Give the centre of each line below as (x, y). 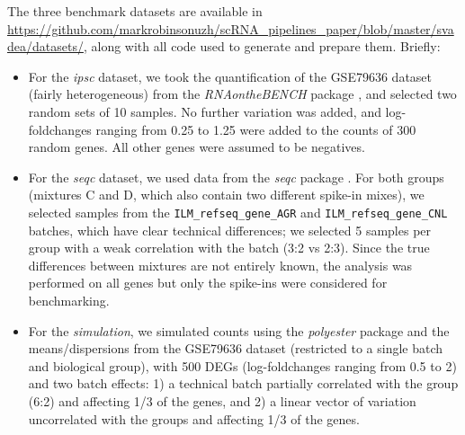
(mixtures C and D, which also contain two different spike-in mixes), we (226, 195)
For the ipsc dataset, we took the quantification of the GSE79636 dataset (230, 76)
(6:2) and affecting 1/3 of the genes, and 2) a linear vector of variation (222, 400)
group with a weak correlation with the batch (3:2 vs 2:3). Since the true (229, 248)
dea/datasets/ (45, 46)
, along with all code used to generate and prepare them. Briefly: (262, 46)
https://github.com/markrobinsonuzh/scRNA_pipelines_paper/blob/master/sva (231, 28)
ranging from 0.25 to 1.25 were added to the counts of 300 (256, 129)
